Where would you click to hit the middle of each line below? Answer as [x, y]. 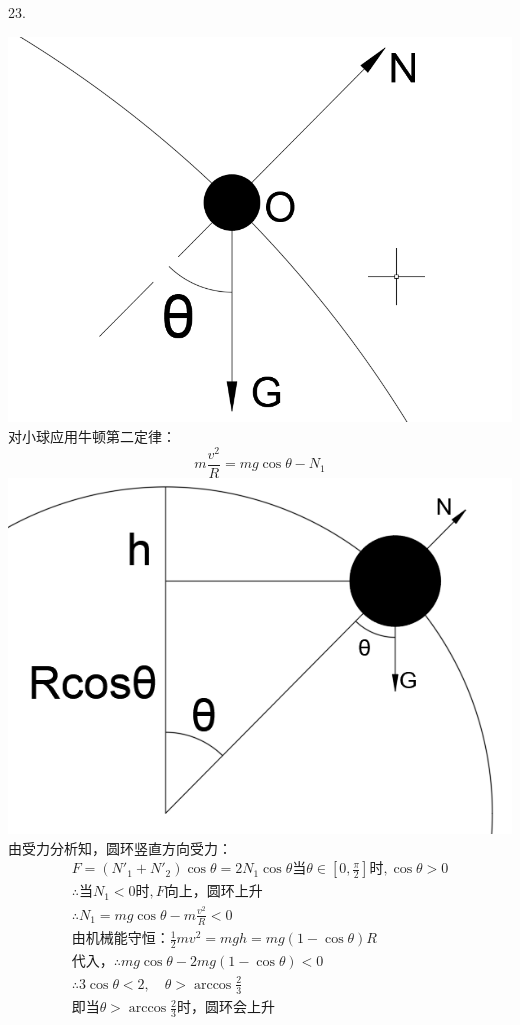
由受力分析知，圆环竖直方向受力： [120, 847]
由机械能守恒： [120, 939]
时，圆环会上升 [225, 1008]
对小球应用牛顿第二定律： [92, 436]
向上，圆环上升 [213, 892]
